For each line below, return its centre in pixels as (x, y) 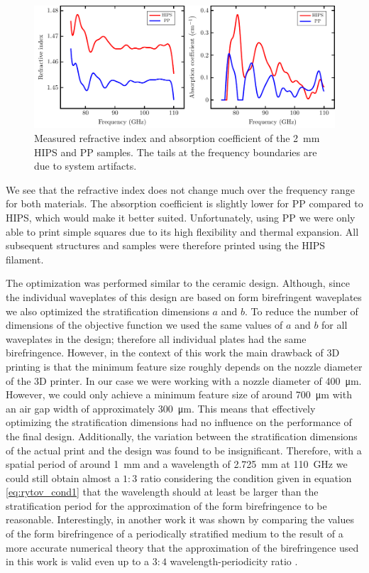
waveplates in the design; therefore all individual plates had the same (156, 338)
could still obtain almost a (63, 477)
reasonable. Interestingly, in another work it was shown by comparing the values (180, 519)
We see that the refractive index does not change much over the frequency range (180, 189)
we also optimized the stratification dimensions (108, 311)
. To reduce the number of (301, 311)
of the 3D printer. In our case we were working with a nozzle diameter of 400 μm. (184, 380)
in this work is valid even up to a (78, 561)
